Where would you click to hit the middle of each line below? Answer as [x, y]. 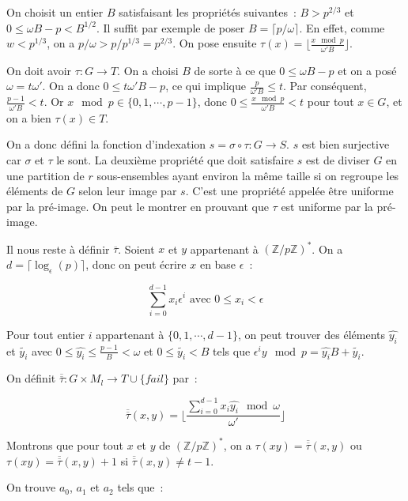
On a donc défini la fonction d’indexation [106, 144]
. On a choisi [148, 70]
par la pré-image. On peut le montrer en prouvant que [138, 206]
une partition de [45, 175]
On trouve [31, 487]
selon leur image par [128, 191]
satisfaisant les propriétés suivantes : [208, 12]
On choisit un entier [55, 12]
